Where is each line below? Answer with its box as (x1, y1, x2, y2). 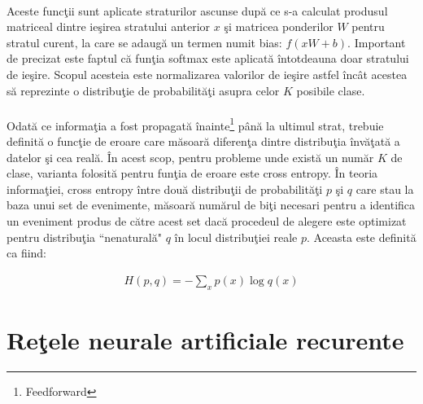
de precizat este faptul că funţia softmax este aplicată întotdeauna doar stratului (7, 50, 409, 67)
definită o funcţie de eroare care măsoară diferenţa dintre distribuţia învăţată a (7, 133, 400, 149)
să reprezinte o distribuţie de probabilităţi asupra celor (7, 81, 280, 99)
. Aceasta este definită (306, 228, 416, 245)
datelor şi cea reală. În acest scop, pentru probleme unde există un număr (7, 148, 374, 165)
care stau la (355, 180, 414, 197)
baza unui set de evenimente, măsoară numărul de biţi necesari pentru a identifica (7, 196, 416, 213)
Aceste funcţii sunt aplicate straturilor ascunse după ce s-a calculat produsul (7, 2, 388, 19)
